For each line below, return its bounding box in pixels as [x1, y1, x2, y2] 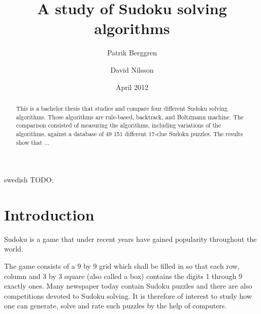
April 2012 [115, 81, 149, 92]
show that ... [16, 138, 49, 146]
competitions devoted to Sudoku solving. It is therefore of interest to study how [4, 290, 252, 301]
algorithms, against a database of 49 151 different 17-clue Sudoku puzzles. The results [16, 129, 243, 138]
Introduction [4, 204, 94, 225]
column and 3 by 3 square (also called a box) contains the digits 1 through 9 [4, 270, 242, 281]
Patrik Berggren [107, 47, 157, 58]
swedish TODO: [4, 174, 54, 185]
